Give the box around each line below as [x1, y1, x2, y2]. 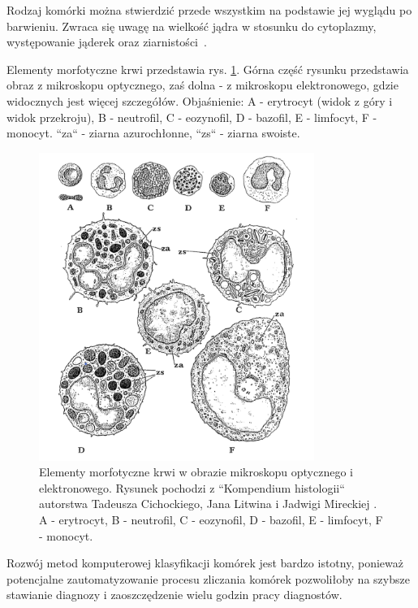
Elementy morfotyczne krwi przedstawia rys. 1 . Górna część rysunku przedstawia [6, 60, 409, 77]
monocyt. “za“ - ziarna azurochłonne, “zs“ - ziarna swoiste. [6, 124, 300, 141]
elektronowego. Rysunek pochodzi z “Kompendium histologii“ [39, 479, 345, 496]
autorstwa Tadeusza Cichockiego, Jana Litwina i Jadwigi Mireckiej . [39, 495, 377, 512]
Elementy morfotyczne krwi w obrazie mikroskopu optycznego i [39, 463, 353, 480]
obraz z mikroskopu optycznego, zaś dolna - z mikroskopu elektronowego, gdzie [6, 76, 399, 93]
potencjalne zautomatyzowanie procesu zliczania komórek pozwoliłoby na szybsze [6, 570, 410, 587]
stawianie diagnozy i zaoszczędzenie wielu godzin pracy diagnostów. [6, 586, 343, 603]
